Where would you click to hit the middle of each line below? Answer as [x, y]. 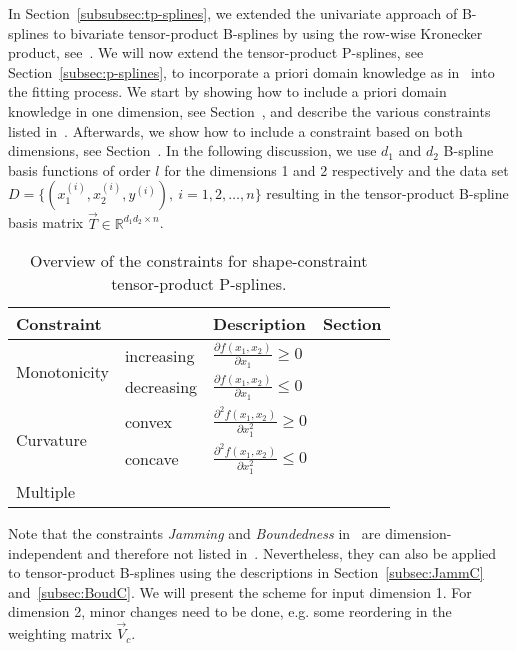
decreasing [161, 387]
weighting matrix [60, 633]
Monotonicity [62, 371]
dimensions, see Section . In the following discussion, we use [192, 150]
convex [148, 421]
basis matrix [46, 222]
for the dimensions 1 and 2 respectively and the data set [336, 169]
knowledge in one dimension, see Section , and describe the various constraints [249, 110]
